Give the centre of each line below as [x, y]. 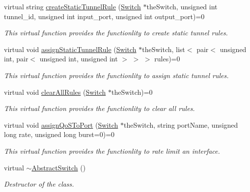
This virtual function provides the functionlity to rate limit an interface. [112, 151]
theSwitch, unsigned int [182, 6]
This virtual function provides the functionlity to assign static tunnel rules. [116, 75]
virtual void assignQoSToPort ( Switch [61, 124]
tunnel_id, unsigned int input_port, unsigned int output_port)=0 [104, 16]
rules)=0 [167, 59]
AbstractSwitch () [59, 167]
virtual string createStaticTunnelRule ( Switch [72, 6]
